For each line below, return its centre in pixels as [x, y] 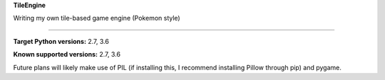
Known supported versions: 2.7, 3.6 [67, 55]
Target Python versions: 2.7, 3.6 [61, 41]
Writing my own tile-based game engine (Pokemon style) [97, 18]
